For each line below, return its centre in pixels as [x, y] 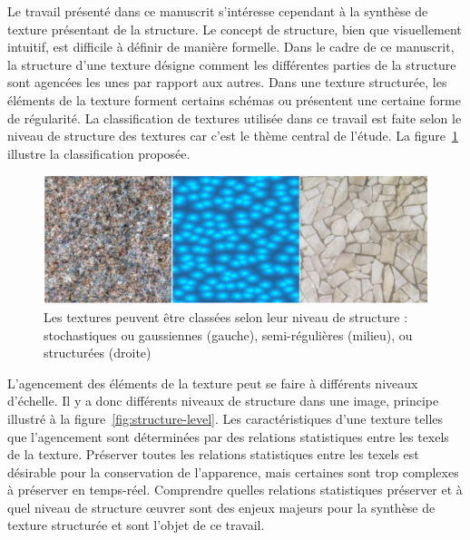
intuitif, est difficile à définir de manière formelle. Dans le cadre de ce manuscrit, [231, 47]
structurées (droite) [98, 353]
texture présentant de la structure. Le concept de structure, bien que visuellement [235, 29]
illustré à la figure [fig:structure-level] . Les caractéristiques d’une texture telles [225, 418]
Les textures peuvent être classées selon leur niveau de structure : [226, 316]
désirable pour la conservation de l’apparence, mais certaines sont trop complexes [233, 471]
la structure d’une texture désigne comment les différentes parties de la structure [232, 64]
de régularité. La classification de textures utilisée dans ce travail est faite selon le [235, 118]
